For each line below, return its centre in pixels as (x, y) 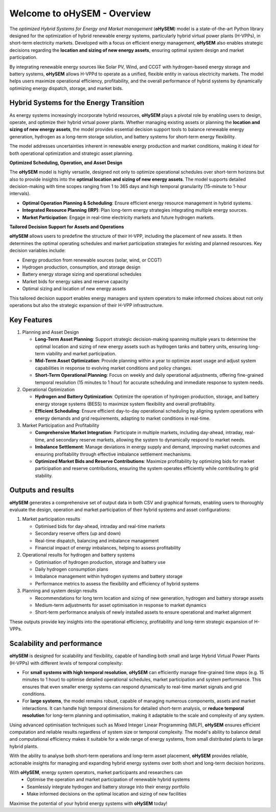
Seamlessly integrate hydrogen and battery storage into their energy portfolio (108, 786)
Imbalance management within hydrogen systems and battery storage (109, 576)
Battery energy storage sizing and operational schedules (82, 274)
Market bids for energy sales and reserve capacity (75, 281)
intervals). (20, 194)
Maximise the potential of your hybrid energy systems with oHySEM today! (88, 803)
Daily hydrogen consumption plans (72, 570)
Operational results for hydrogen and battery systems (79, 555)
